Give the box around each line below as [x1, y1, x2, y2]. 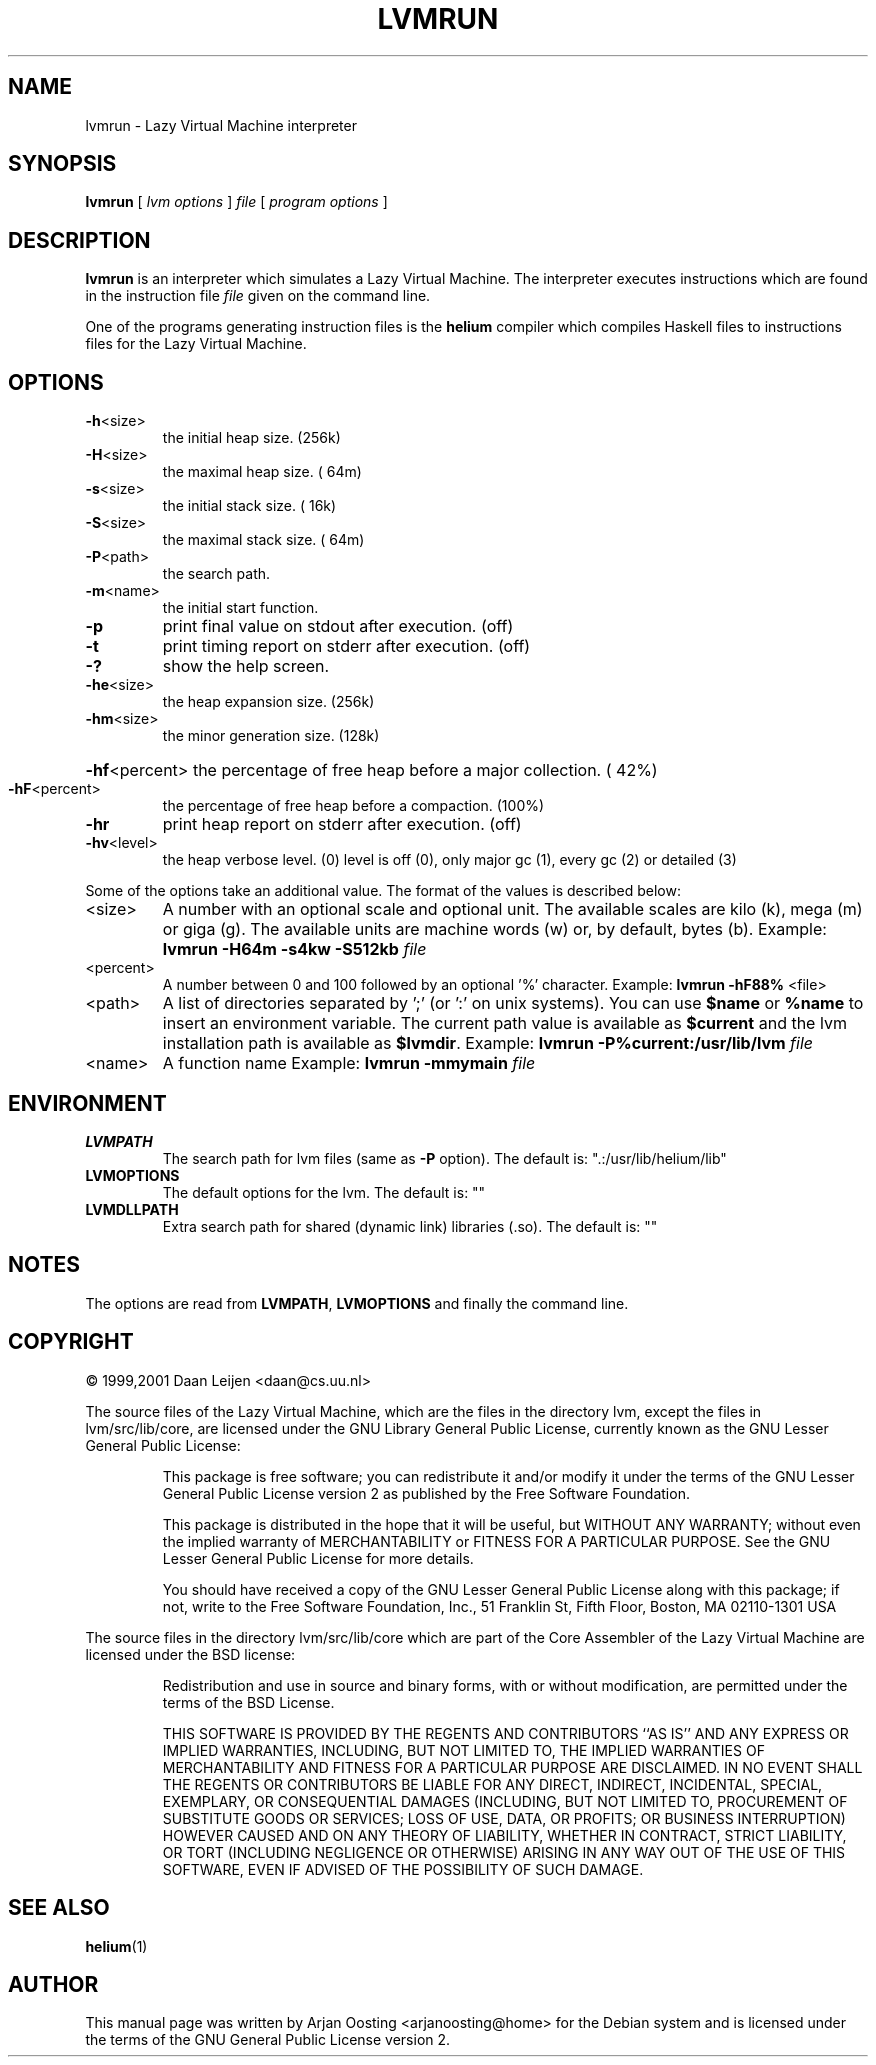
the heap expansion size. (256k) [162, 693, 375, 711]
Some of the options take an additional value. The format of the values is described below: [85, 882, 681, 900]
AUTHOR [8, 1971, 99, 1997]
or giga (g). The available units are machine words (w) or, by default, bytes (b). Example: [162, 919, 827, 940]
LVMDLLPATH [85, 1200, 179, 1218]
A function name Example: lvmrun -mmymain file [162, 1053, 536, 1074]
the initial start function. [162, 599, 319, 617]
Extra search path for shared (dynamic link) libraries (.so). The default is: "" [162, 1217, 658, 1235]
